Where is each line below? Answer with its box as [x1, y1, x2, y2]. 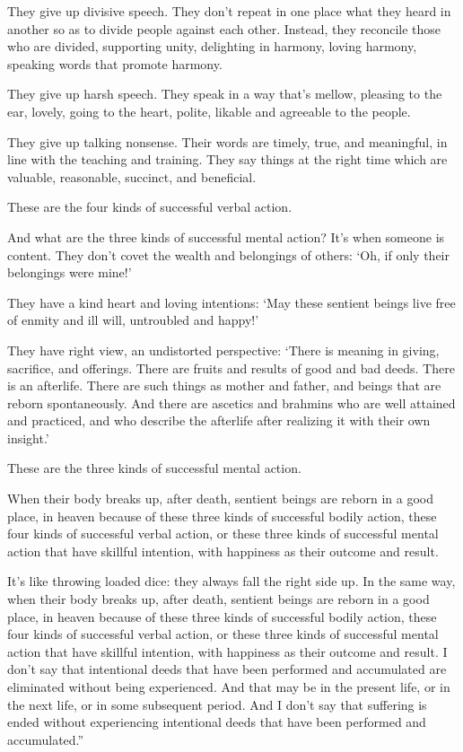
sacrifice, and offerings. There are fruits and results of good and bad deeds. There [7, 358, 455, 377]
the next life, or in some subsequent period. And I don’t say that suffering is [7, 695, 427, 713]
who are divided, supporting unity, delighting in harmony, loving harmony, [7, 37, 417, 56]
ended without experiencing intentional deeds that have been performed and [7, 713, 426, 731]
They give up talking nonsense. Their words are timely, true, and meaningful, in [7, 132, 448, 151]
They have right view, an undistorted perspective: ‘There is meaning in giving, [7, 340, 440, 359]
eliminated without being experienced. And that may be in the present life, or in [7, 678, 450, 695]
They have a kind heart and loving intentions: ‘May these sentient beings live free [7, 293, 456, 311]
